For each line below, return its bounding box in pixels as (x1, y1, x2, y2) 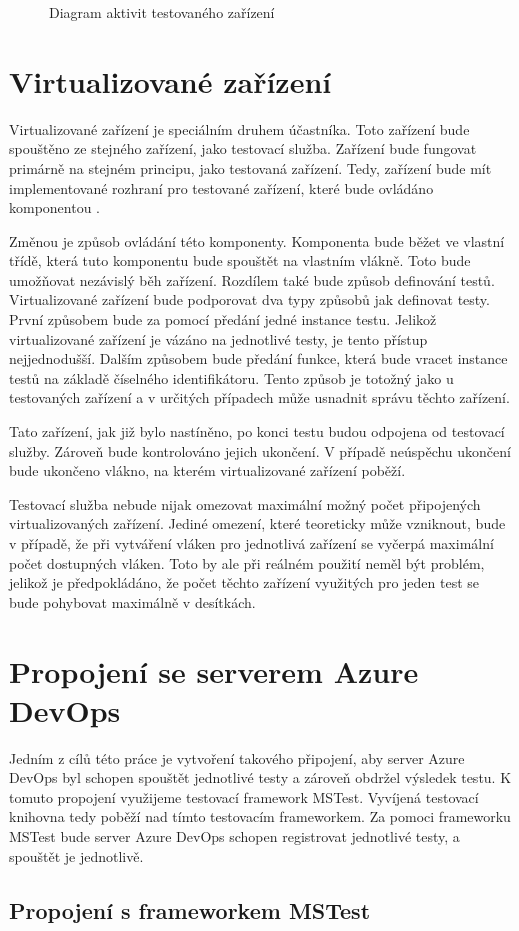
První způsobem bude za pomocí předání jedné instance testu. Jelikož (9, 309, 437, 330)
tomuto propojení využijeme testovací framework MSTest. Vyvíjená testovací (9, 786, 479, 807)
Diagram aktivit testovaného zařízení (49, 2, 275, 22)
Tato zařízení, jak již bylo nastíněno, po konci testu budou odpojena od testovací (9, 421, 505, 442)
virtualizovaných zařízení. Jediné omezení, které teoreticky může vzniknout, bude (9, 513, 506, 534)
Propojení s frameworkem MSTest (9, 894, 371, 925)
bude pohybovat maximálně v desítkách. (9, 591, 256, 612)
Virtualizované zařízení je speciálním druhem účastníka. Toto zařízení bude (9, 118, 470, 139)
